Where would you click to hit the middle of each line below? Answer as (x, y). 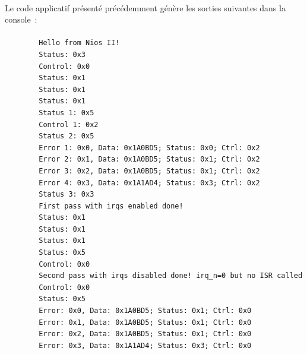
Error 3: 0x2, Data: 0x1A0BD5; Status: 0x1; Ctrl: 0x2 (149, 171)
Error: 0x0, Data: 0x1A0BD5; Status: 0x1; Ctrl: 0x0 (145, 311)
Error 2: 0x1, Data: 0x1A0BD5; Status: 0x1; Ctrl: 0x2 (149, 159)
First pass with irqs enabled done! (111, 206)
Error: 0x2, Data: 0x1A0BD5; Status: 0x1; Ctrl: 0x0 (145, 334)
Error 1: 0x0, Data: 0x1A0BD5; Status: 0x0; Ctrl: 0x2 (149, 148)
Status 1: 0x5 (67, 113)
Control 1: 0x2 (69, 124)
